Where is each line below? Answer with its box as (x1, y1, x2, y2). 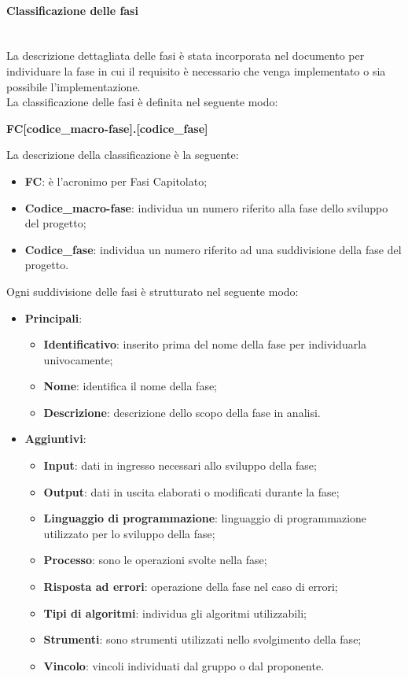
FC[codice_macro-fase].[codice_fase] (6, 120, 208, 136)
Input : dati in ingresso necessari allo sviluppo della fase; (43, 457, 317, 474)
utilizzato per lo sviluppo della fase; (43, 525, 215, 541)
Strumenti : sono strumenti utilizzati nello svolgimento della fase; (43, 631, 362, 648)
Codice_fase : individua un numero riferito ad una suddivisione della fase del (24, 241, 402, 257)
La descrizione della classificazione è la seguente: (6, 146, 239, 163)
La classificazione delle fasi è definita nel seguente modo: (6, 94, 278, 110)
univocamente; (43, 351, 113, 367)
